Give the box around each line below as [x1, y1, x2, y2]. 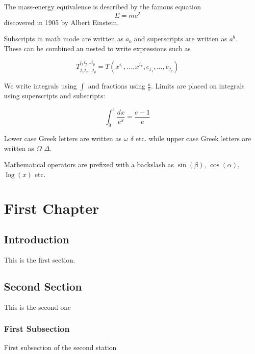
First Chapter [4, 198, 99, 218]
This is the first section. [4, 254, 75, 265]
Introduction [4, 232, 70, 247]
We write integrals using [4, 81, 77, 91]
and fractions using [88, 81, 146, 91]
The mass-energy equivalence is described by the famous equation [4, 1, 201, 11]
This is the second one [4, 301, 71, 312]
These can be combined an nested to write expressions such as [4, 43, 191, 53]
